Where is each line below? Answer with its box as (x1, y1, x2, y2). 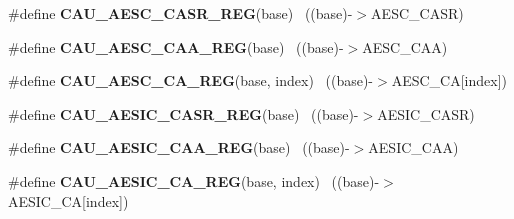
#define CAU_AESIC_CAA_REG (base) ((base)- (8, 137, 350, 158)
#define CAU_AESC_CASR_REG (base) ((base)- (8, 3, 353, 23)
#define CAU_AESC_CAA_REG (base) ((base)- (8, 36, 344, 57)
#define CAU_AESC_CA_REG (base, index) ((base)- (8, 70, 374, 91)
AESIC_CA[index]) (8, 190, 129, 211)
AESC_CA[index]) (391, 70, 508, 91)
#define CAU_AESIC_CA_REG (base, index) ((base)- (8, 170, 380, 191)
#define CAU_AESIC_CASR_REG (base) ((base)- (8, 103, 359, 124)
